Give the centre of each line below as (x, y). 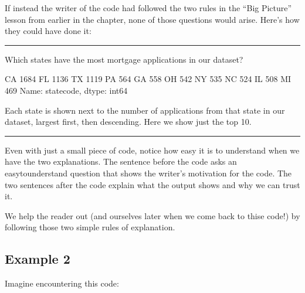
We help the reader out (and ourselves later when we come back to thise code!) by (152, 215)
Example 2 (38, 259)
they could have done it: (48, 31)
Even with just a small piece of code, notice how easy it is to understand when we (152, 150)
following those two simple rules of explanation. (90, 227)
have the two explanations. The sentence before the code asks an (121, 161)
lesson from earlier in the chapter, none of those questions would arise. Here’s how (152, 19)
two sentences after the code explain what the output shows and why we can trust (152, 184)
